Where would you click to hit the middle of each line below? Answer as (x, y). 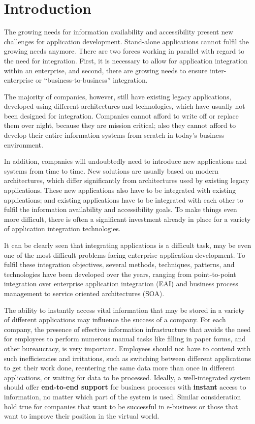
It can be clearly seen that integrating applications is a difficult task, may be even (128, 245)
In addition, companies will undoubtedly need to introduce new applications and (126, 161)
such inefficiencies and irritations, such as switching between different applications (127, 358)
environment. (24, 144)
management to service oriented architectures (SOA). (84, 293)
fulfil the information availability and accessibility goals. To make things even (121, 209)
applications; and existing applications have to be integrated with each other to (124, 199)
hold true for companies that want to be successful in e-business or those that (121, 406)
